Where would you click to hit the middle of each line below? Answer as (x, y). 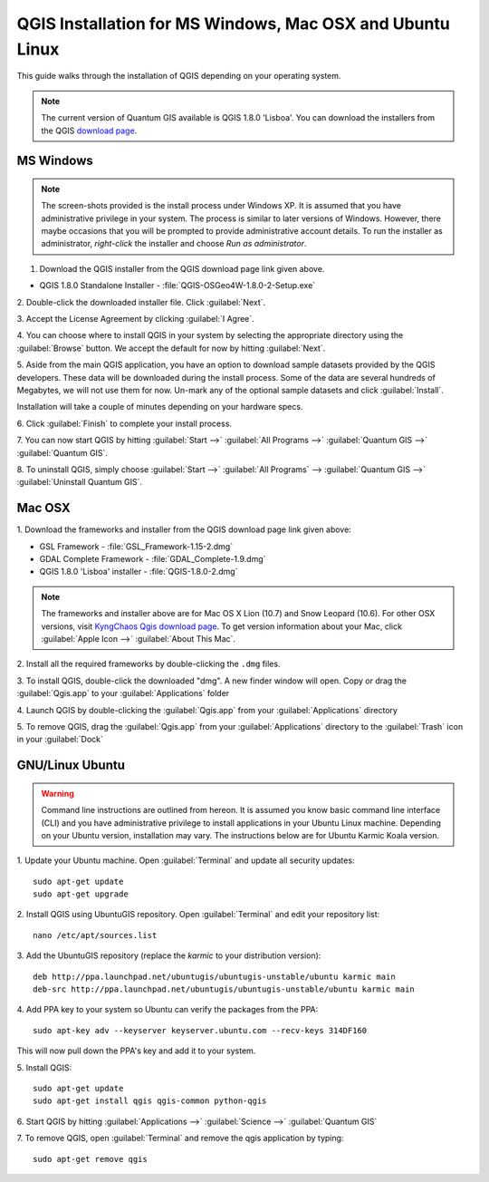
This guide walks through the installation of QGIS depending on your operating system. (179, 76)
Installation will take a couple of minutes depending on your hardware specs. (160, 407)
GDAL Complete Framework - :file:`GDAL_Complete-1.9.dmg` (153, 559)
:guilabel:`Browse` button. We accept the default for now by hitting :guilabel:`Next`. (171, 348)
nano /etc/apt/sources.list (95, 935)
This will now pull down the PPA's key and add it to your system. (136, 1051)
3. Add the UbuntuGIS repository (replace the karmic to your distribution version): (169, 955)
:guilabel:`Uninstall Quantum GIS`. (80, 482)
